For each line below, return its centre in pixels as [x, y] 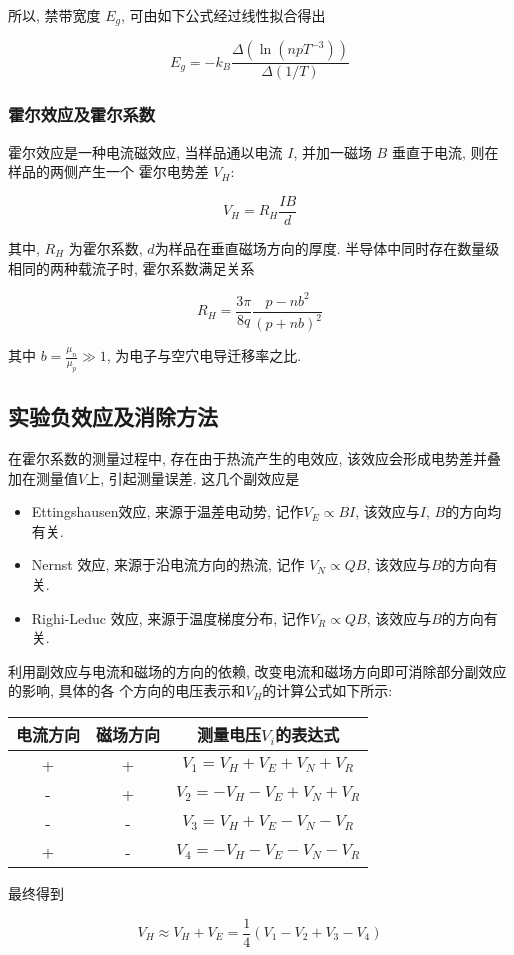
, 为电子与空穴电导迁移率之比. [204, 355]
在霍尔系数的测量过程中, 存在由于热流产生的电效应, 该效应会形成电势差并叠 [255, 458]
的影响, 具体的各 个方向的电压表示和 [127, 690]
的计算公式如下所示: [327, 690]
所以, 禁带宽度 [54, 15]
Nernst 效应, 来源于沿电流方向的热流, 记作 [168, 564]
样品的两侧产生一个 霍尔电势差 [108, 171]
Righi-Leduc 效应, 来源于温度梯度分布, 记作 [170, 617]
